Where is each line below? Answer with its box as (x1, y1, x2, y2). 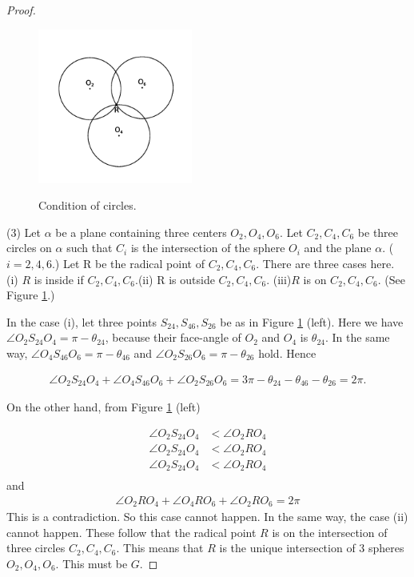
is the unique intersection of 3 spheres (219, 539, 404, 556)
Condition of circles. (38, 197, 137, 214)
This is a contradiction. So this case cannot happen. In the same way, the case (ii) (6, 508, 408, 525)
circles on (6, 239, 52, 256)
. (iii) (266, 270, 292, 287)
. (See (377, 270, 405, 287)
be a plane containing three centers (55, 223, 227, 240)
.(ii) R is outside (135, 270, 215, 287)
